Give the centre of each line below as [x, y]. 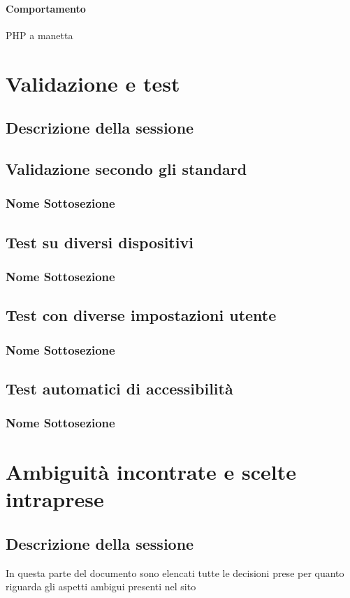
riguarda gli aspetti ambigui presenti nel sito [101, 586]
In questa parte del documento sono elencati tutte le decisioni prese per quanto [175, 572]
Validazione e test [93, 83]
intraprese [55, 499]
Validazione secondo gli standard [126, 168]
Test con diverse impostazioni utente [141, 315]
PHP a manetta [39, 35]
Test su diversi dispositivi [100, 242]
